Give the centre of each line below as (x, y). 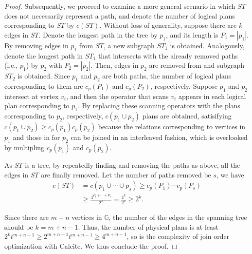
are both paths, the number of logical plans (167, 76)
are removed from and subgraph (197, 65)
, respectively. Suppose (184, 86)
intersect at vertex (32, 96)
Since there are (27, 217)
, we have (230, 174)
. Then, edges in (115, 65)
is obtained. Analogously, (207, 45)
